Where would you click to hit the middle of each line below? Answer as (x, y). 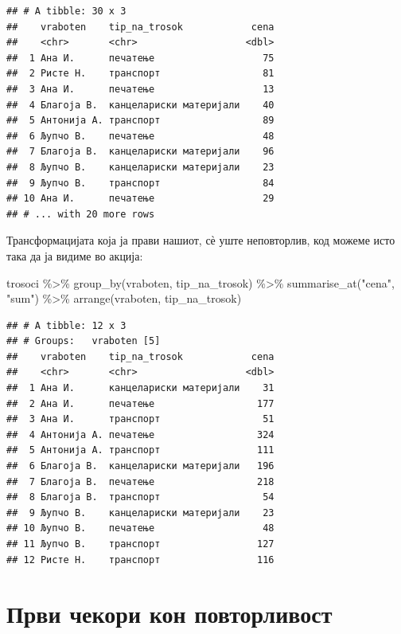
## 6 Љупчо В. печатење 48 (140, 136)
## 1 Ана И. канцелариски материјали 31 (140, 388)
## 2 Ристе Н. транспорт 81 (140, 74)
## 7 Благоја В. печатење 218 (140, 481)
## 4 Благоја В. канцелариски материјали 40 (140, 105)
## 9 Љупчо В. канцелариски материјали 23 (140, 513)
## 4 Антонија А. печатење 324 (140, 434)
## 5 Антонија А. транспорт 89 (140, 121)
